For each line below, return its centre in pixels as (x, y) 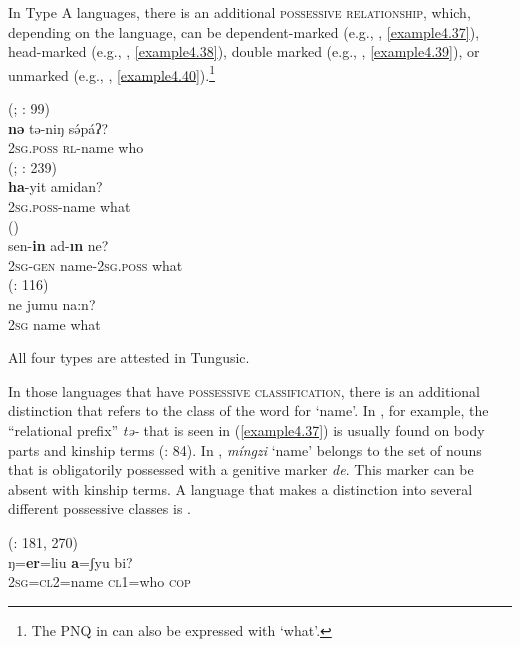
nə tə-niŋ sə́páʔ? (58, 127)
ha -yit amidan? (55, 186)
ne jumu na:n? (52, 303)
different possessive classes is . (99, 508)
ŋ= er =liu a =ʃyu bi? (70, 561)
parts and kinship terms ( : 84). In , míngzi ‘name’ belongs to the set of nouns (245, 449)
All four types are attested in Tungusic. (129, 357)
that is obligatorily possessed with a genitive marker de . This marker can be (241, 469)
